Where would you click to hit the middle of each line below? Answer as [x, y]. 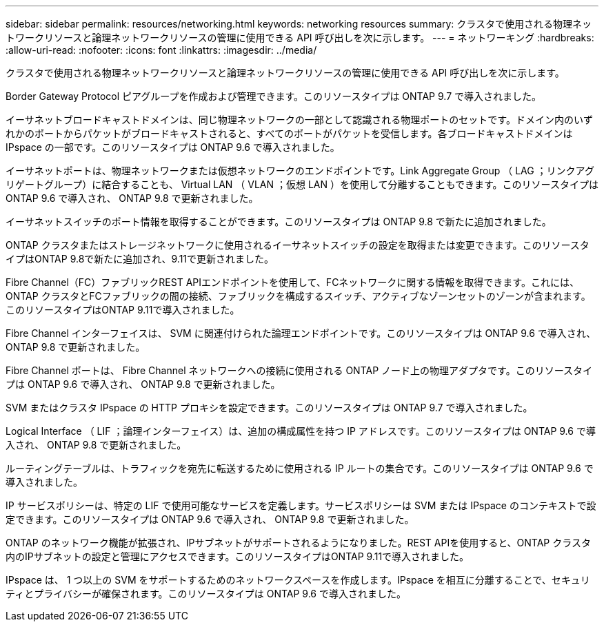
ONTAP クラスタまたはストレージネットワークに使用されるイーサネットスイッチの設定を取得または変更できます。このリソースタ [298, 245]
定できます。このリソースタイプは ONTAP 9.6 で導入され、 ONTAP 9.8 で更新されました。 [210, 519]
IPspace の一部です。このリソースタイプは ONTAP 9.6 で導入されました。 [173, 147]
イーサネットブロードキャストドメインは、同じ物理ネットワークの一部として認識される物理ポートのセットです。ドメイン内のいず [299, 120]
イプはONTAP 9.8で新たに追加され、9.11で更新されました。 [140, 259]
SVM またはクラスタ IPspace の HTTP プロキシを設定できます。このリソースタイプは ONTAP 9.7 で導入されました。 [269, 408]
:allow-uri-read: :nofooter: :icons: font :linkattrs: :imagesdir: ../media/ [161, 50]
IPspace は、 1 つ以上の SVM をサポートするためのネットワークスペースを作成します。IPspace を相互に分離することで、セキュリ [298, 580]
